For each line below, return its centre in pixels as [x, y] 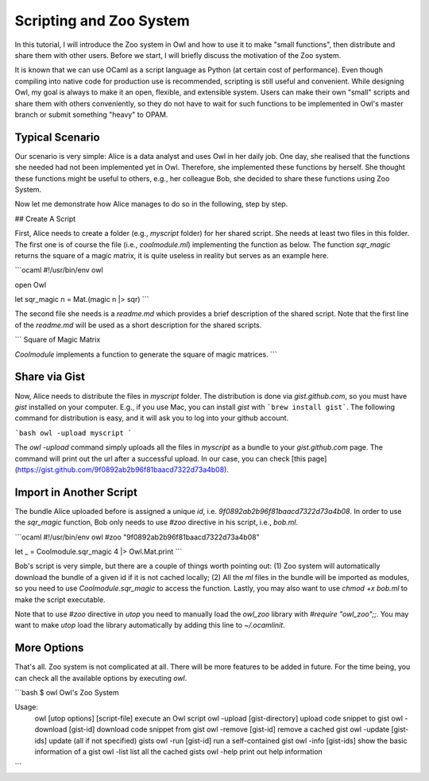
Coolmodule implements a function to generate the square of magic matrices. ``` [146, 354]
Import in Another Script [76, 492]
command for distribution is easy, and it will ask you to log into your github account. [152, 418]
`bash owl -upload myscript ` [73, 433]
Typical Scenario [57, 137]
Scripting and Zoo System [102, 21]
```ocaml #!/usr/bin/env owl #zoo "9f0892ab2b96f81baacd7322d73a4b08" [137, 537]
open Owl [31, 284]
